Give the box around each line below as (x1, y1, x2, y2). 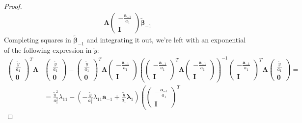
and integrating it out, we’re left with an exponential (86, 34, 246, 44)
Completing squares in (4, 34, 71, 44)
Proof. (4, 1, 22, 11)
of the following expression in (4, 44, 92, 55)
